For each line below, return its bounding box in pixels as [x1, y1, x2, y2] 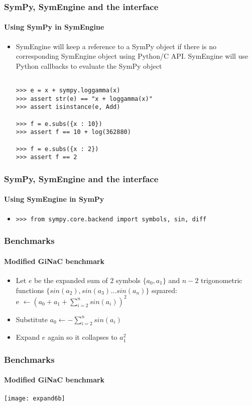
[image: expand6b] [4, 394, 65, 402]
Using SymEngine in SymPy [4, 194, 104, 204]
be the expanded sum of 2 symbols [34, 275, 141, 285]
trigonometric [201, 275, 242, 285]
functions [16, 285, 44, 295]
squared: [151, 285, 178, 295]
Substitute [16, 314, 48, 324]
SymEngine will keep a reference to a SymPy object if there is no [16, 41, 216, 51]
